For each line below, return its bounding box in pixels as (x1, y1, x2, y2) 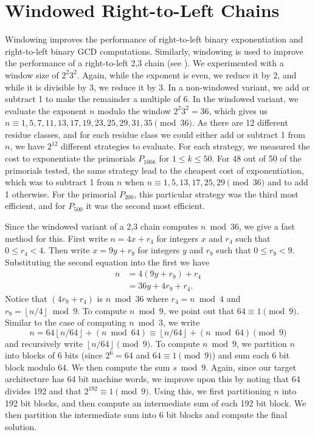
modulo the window (97, 104, 171, 117)
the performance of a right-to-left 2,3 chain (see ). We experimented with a (5, 57, 284, 69)
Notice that (5, 292, 47, 304)
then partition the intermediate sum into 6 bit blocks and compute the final (5, 408, 288, 421)
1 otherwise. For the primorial (5, 187, 117, 200)
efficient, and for (5, 199, 66, 212)
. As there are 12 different (192, 116, 288, 129)
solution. (5, 420, 37, 433)
